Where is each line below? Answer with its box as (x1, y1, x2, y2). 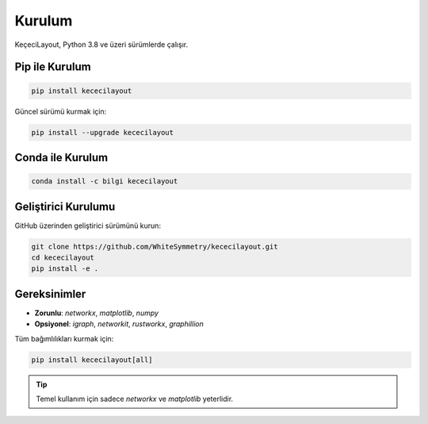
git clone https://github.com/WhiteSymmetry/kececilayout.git (31, 242, 278, 251)
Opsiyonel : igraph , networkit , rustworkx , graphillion (34, 319, 204, 329)
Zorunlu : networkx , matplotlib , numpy (34, 308, 159, 318)
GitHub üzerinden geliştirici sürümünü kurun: (14, 221, 162, 230)
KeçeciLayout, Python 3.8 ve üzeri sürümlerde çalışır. (14, 40, 189, 49)
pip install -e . (31, 264, 99, 273)
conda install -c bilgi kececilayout (31, 177, 178, 186)
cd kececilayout (31, 252, 95, 262)
